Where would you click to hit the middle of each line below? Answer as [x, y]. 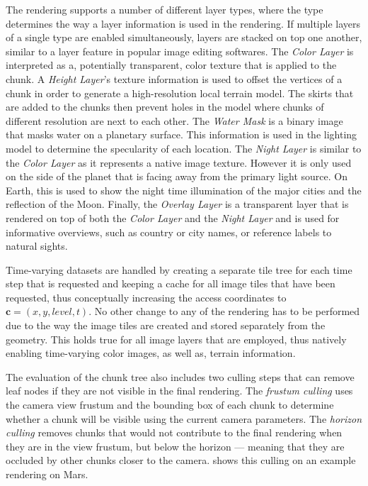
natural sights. [37, 246]
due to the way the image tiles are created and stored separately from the [166, 325]
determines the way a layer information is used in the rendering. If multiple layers [183, 23]
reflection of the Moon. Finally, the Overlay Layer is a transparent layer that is [177, 204]
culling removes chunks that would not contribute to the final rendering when [174, 432]
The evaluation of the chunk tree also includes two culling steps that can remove [180, 376]
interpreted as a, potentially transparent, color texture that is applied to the [171, 65]
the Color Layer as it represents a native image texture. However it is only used [179, 162]
